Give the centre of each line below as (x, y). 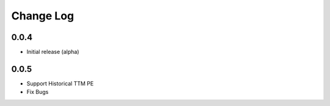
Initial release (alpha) (53, 52)
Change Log (43, 16)
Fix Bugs (38, 92)
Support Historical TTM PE (60, 83)
